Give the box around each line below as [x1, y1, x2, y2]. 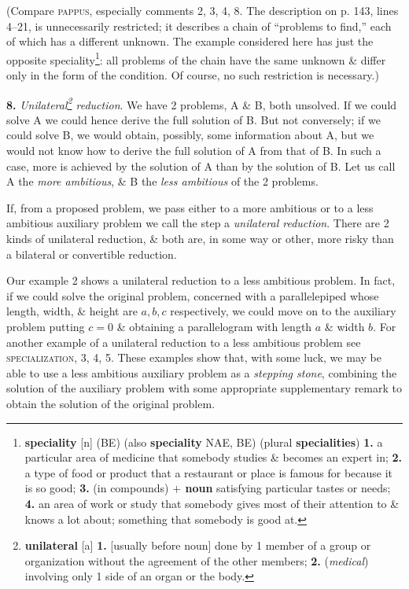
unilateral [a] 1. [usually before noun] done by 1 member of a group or [24, 537, 371, 554]
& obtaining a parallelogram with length [116, 318, 312, 334]
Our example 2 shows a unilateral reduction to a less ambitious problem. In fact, [6, 272, 396, 289]
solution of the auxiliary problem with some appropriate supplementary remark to [6, 380, 402, 396]
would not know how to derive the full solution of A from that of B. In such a [6, 142, 381, 159]
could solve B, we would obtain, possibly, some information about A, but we [6, 127, 374, 143]
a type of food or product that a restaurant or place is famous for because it [24, 464, 393, 480]
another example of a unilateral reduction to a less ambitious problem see [6, 333, 361, 350]
